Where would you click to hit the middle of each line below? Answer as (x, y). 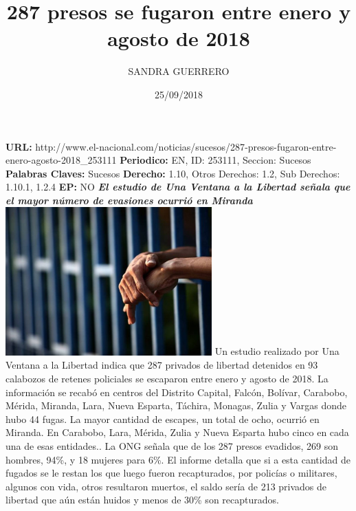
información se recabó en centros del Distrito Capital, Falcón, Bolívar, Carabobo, (177, 392)
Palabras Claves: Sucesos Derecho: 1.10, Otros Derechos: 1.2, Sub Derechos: (173, 173)
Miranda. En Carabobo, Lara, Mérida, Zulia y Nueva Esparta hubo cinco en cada (177, 432)
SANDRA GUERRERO (179, 71)
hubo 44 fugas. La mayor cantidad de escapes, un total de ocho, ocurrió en (163, 418)
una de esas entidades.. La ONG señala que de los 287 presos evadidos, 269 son (172, 445)
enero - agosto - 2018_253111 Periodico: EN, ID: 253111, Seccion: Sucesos (158, 160)
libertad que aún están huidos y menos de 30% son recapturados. (142, 500)
